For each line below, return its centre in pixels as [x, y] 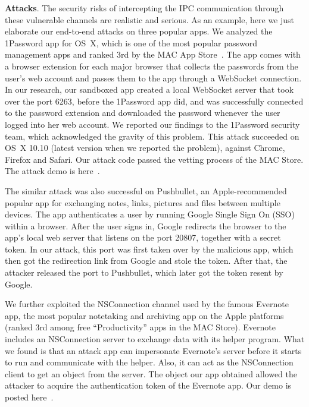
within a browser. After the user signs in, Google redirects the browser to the [146, 225]
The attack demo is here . [52, 171]
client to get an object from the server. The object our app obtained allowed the [151, 373]
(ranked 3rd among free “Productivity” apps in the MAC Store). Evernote [140, 327]
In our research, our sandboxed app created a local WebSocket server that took [149, 89]
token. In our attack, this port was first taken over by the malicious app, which [149, 249]
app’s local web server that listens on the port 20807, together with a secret [143, 237]
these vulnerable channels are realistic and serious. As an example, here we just [150, 19]
